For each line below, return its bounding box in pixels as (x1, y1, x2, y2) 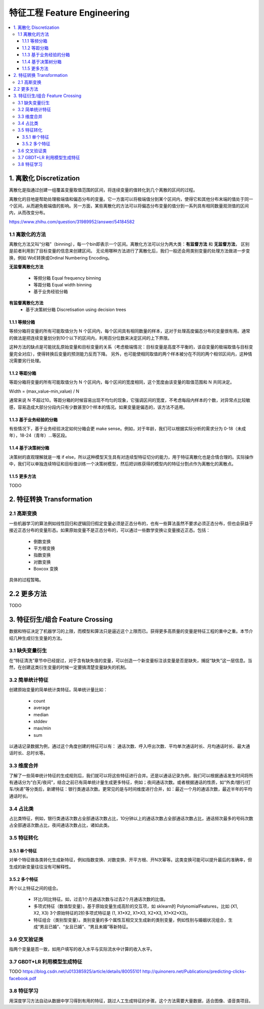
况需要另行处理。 (9, 358, 44, 364)
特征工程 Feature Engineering (9, 7, 130, 18)
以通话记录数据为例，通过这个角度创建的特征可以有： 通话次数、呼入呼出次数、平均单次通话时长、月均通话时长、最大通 (9, 743, 250, 749)
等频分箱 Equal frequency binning (33, 275, 101, 281)
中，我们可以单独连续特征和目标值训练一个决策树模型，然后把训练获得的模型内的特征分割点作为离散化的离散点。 (9, 461, 236, 467)
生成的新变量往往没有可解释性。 (9, 864, 73, 869)
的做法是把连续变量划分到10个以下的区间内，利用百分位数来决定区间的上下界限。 (9, 335, 172, 341)
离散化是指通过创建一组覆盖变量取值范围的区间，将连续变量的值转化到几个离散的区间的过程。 (9, 187, 198, 193)
